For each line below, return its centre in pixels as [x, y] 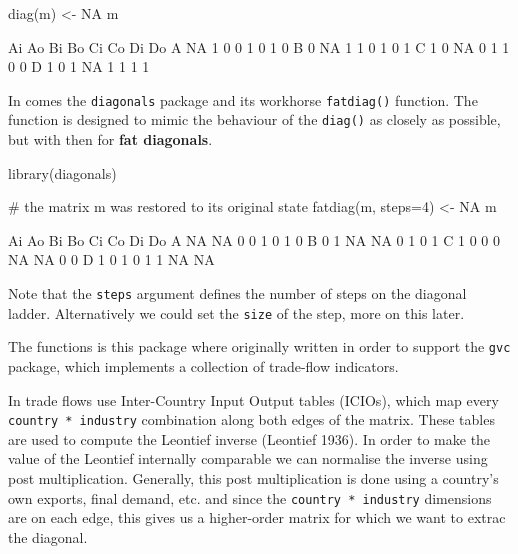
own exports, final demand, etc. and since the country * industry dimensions [250, 497]
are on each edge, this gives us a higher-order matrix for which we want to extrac [257, 517]
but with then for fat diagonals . [110, 139]
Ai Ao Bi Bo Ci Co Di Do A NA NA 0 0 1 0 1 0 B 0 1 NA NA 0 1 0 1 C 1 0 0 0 [254, 239]
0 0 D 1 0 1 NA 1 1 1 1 [79, 66]
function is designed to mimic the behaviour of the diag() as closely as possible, [254, 119]
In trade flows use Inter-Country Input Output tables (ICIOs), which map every [253, 399]
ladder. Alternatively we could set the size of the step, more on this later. [236, 312]
